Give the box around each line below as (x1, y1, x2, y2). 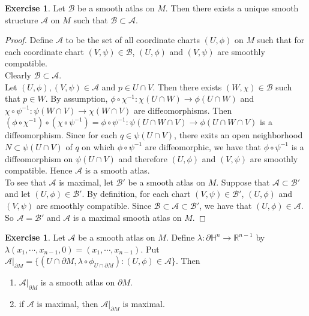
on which (82, 140, 115, 153)
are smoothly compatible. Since (36, 199, 152, 211)
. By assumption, (45, 92, 108, 105)
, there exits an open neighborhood (174, 129, 303, 141)
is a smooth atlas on (40, 276, 115, 288)
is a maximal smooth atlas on (73, 211, 182, 223)
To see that (5, 175, 46, 188)
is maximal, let (59, 175, 113, 188)
